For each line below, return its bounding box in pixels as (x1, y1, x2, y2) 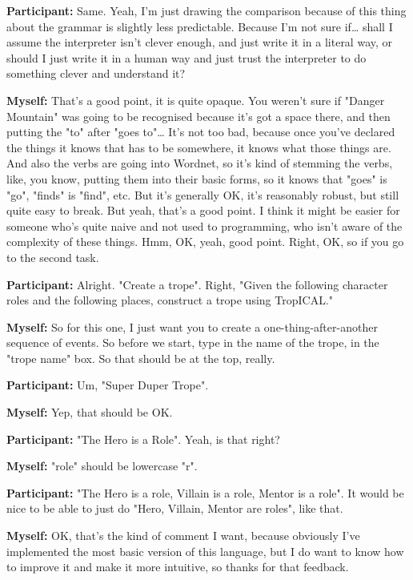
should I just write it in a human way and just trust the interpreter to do (6, 49, 367, 66)
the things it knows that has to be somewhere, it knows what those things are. (6, 139, 391, 155)
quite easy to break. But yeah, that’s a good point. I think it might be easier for (6, 202, 400, 219)
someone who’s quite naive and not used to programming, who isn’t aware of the (6, 217, 403, 234)
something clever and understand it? (6, 65, 186, 82)
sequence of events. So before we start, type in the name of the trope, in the (6, 334, 379, 351)
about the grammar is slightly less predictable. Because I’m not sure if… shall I (6, 18, 393, 34)
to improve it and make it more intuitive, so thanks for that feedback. (6, 558, 349, 575)
